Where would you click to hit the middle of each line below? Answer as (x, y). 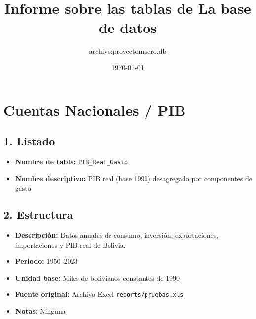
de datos (128, 27)
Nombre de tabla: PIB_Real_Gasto (72, 161)
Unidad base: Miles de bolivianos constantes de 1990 (97, 277)
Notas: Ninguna (40, 310)
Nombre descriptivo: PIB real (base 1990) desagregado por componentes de (133, 178)
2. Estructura (38, 214)
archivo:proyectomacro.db (128, 51)
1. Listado (29, 141)
